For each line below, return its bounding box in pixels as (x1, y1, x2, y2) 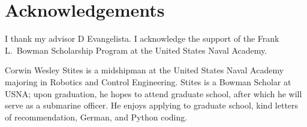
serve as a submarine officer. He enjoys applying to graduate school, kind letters (5, 99, 299, 111)
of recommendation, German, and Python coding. (5, 110, 188, 123)
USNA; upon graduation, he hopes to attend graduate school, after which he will (5, 87, 302, 100)
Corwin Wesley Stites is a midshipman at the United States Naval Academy (5, 64, 284, 76)
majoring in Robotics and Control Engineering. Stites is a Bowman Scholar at (5, 75, 291, 88)
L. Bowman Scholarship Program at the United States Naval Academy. (5, 44, 267, 56)
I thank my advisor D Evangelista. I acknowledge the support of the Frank (5, 32, 279, 45)
